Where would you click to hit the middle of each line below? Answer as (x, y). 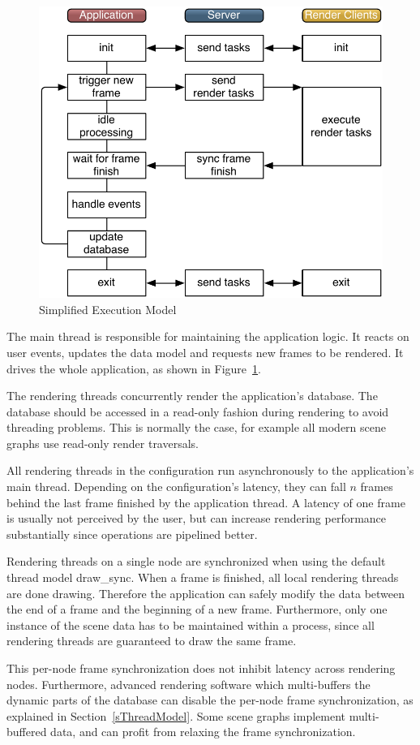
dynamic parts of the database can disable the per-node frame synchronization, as (210, 700)
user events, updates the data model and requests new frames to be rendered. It (205, 352)
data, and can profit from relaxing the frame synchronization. (203, 732)
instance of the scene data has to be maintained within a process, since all (191, 624)
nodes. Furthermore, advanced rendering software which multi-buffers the (189, 684)
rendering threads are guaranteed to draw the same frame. (152, 641)
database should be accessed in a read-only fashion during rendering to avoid (198, 411)
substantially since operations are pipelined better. (132, 534)
